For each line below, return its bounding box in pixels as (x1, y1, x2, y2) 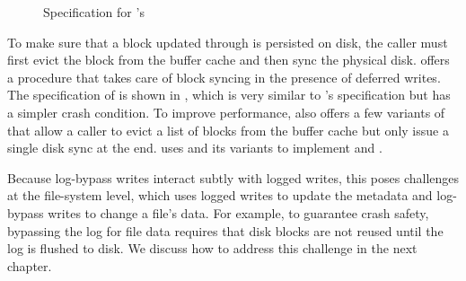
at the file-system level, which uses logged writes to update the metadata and (7, 186, 433, 205)
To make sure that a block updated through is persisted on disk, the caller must (7, 32, 448, 51)
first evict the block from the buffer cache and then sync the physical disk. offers (7, 50, 450, 69)
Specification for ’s (43, 3, 145, 21)
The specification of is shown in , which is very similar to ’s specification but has (7, 85, 451, 104)
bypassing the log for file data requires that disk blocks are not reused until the (7, 221, 444, 240)
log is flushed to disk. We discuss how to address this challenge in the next (7, 239, 418, 258)
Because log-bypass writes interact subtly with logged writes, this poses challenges (7, 168, 460, 187)
